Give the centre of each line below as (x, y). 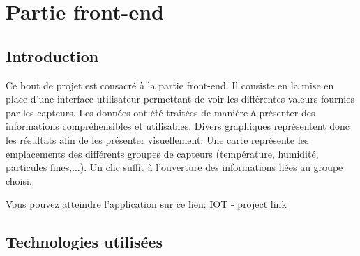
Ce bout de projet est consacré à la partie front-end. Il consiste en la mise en (170, 85)
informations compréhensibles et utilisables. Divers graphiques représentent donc (178, 126)
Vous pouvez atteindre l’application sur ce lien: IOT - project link (146, 204)
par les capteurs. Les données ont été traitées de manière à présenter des (160, 112)
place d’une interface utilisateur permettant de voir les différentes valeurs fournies (180, 99)
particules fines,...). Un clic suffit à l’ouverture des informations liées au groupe (174, 167)
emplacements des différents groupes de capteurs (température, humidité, (162, 153)
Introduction (52, 55)
